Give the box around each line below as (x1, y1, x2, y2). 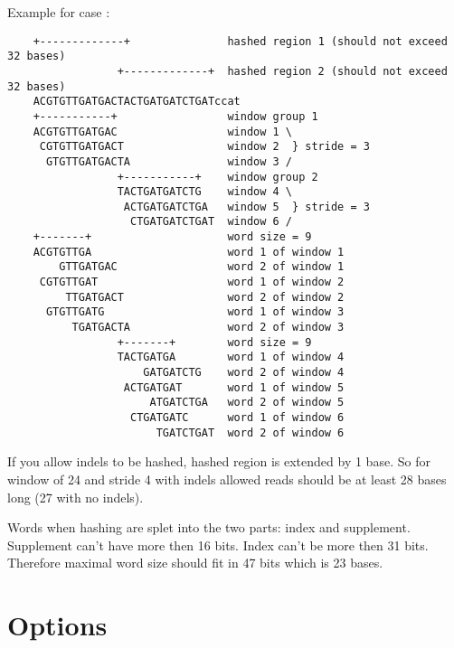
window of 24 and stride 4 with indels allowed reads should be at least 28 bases (7, 469, 447, 488)
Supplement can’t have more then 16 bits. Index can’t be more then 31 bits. (7, 535, 429, 554)
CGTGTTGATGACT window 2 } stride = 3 (39, 140, 370, 154)
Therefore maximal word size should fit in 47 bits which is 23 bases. (7, 553, 383, 572)
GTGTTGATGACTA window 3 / (45, 155, 292, 168)
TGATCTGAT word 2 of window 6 (156, 426, 345, 439)
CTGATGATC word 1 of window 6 (130, 411, 345, 424)
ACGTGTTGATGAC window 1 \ (33, 125, 292, 138)
